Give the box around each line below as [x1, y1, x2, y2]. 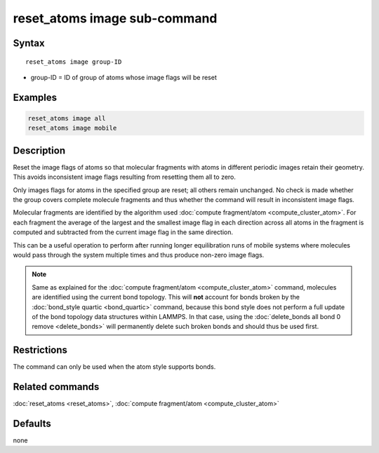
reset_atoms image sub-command [13, 11, 218, 26]
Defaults [13, 417, 52, 429]
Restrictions [13, 344, 68, 356]
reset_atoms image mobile [27, 124, 117, 133]
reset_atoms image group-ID [25, 58, 122, 66]
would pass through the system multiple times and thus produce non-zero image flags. [13, 250, 265, 259]
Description [13, 144, 66, 156]
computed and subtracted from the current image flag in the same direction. [13, 228, 234, 236]
